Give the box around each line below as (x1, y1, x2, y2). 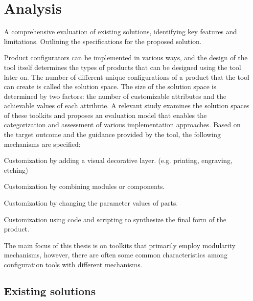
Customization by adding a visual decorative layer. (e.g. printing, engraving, (4, 155, 232, 165)
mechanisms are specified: (4, 139, 81, 149)
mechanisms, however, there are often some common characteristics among (4, 250, 228, 260)
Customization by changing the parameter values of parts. (4, 198, 178, 208)
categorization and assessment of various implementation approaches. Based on (4, 119, 241, 130)
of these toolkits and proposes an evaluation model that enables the (4, 110, 207, 120)
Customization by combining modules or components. (4, 181, 165, 191)
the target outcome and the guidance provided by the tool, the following (4, 129, 221, 139)
